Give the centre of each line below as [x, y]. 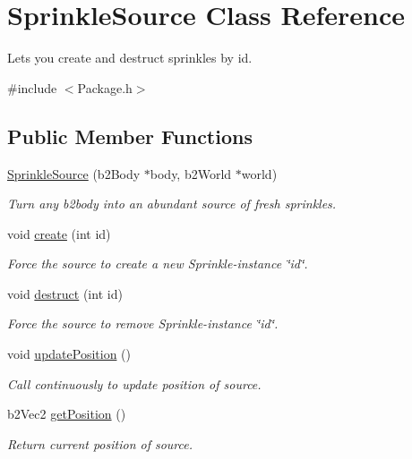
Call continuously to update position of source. [134, 383]
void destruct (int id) [65, 293]
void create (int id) [59, 233]
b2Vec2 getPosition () [67, 414]
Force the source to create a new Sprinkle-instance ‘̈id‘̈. [158, 263]
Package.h [105, 87]
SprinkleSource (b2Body [74, 173]
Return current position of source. [100, 443]
